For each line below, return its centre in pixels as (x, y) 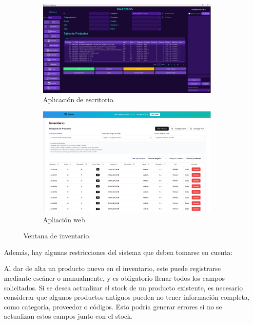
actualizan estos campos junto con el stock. (68, 316)
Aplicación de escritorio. (79, 99)
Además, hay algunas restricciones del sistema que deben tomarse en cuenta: (118, 252)
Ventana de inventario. (57, 236)
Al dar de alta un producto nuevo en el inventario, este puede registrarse (112, 268)
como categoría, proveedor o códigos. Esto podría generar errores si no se (113, 306)
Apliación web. (65, 219)
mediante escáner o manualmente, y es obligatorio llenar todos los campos (115, 278)
